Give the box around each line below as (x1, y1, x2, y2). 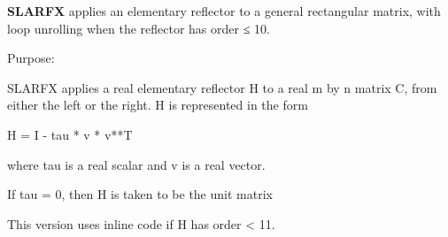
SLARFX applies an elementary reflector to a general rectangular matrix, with (7, 2, 441, 19)
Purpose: (7, 49, 55, 67)
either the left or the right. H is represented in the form (7, 96, 308, 114)
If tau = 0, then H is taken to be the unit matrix (7, 185, 273, 203)
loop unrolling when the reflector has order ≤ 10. (7, 19, 270, 37)
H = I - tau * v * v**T (7, 125, 133, 143)
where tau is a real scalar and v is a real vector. (7, 155, 266, 173)
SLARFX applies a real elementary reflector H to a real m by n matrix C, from (7, 78, 437, 96)
